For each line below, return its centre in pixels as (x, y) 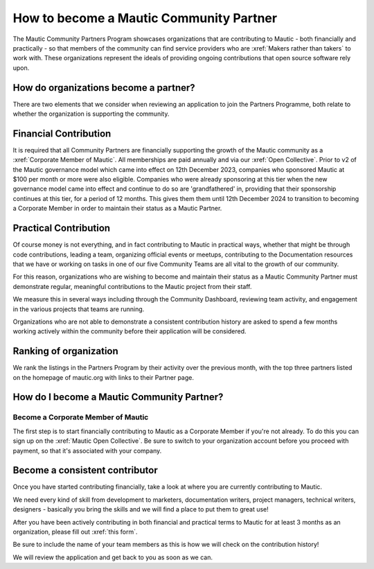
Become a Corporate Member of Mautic (81, 417)
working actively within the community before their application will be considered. (130, 331)
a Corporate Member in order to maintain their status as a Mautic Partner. (117, 209)
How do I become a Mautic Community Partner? (118, 397)
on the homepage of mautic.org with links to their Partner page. (103, 377)
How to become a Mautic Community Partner (145, 18)
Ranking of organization (66, 351)
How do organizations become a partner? (104, 88)
